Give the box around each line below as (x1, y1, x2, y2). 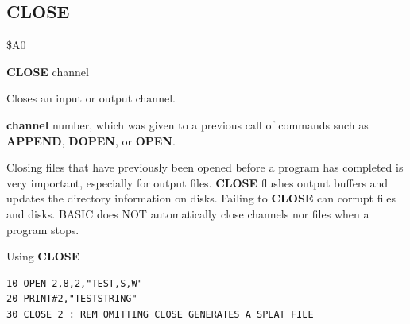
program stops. (6, 221, 79, 237)
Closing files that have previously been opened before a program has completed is (6, 159, 404, 175)
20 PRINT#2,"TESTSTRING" (6, 293, 137, 305)
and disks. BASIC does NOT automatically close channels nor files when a (6, 205, 369, 222)
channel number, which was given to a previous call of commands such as (6, 116, 369, 133)
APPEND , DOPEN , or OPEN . (6, 132, 176, 148)
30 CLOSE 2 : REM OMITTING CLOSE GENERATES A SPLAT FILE (6, 308, 314, 320)
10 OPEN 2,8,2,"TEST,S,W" (6, 277, 143, 289)
